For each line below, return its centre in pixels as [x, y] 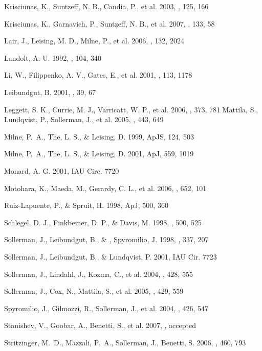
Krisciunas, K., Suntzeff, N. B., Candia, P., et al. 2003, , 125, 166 [106, 6]
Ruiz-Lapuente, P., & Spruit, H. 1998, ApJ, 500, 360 [86, 205]
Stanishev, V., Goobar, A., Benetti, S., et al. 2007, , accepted [100, 325]
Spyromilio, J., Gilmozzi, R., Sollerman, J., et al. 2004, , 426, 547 [106, 308]
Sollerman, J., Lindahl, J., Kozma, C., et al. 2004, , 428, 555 [99, 274]
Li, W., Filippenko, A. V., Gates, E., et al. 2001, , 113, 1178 [98, 75]
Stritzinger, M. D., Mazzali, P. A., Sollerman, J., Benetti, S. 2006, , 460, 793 [125, 342]
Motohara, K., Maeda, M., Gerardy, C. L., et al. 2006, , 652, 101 [105, 188]
